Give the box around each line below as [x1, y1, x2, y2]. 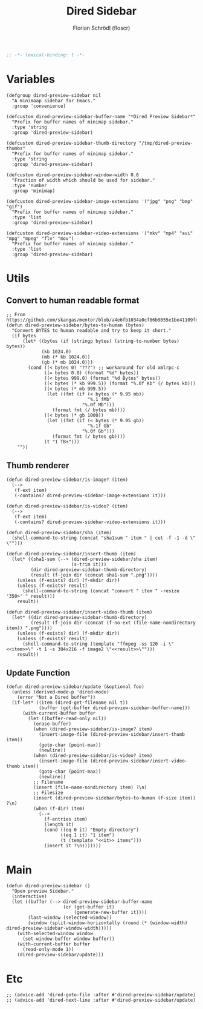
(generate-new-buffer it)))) [73, 910, 147, 916]
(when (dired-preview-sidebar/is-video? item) [33, 753, 153, 759]
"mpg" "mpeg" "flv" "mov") [6, 235, 74, 242]
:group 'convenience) [11, 103, 66, 109]
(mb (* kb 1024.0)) [41, 354, 91, 360]
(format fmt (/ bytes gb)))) [52, 433, 126, 440]
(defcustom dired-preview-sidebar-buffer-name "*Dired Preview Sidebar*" [6, 113, 196, 119]
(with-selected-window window [17, 931, 94, 937]
